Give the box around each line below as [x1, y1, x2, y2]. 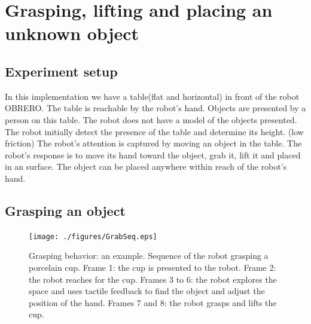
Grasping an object [5, 201, 126, 219]
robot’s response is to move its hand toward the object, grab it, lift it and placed [5, 148, 301, 161]
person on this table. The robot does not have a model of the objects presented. [5, 113, 297, 126]
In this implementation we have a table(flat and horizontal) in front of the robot [5, 90, 300, 102]
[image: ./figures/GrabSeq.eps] [29, 232, 157, 241]
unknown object [5, 21, 139, 45]
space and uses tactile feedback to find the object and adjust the [29, 285, 265, 297]
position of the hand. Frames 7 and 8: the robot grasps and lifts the [29, 296, 277, 308]
